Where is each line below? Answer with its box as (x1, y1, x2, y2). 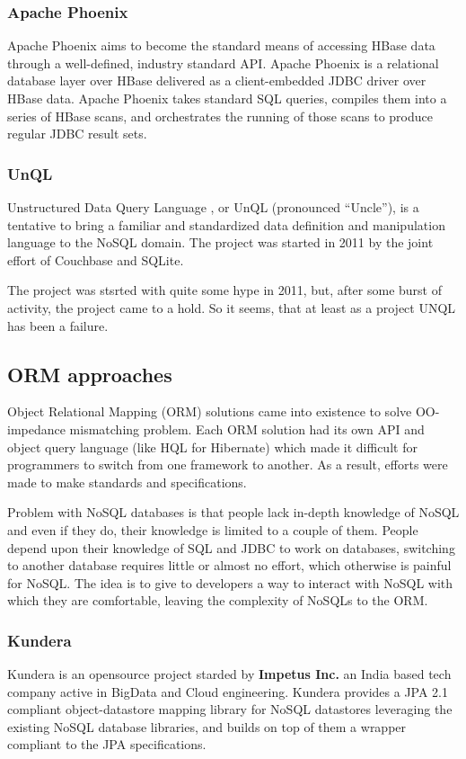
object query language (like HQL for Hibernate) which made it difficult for (7, 437, 418, 456)
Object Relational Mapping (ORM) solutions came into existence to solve (7, 402, 412, 421)
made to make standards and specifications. (7, 472, 247, 491)
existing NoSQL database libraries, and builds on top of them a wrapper (7, 717, 407, 736)
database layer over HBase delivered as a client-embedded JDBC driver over (7, 71, 426, 90)
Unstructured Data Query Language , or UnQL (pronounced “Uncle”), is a (7, 198, 419, 216)
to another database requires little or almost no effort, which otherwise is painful (7, 556, 452, 575)
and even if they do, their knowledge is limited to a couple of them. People (7, 520, 418, 539)
